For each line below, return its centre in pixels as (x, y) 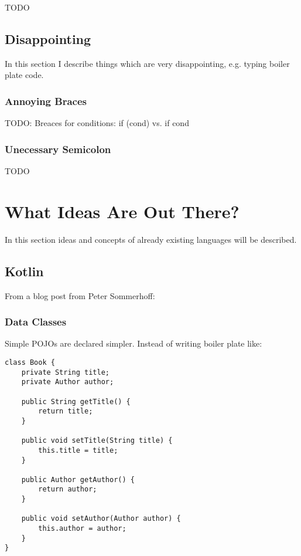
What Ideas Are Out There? (122, 211)
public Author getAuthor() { (78, 479)
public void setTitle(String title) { (97, 441)
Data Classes (36, 322)
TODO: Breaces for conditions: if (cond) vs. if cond (97, 123)
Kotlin (24, 271)
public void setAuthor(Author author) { (101, 519)
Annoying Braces (46, 101)
